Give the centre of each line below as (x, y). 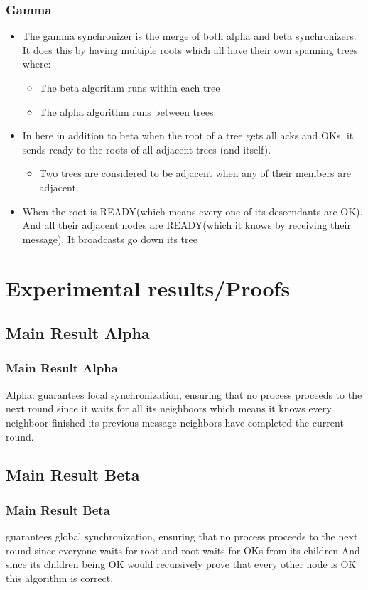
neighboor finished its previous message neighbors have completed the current (175, 422)
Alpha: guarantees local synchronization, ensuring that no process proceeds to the (184, 394)
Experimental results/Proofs (148, 288)
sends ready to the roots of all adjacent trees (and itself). (147, 149)
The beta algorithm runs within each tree (130, 87)
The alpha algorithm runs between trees (126, 111)
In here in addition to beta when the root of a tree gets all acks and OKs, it (188, 135)
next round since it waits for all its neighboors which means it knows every (169, 408)
